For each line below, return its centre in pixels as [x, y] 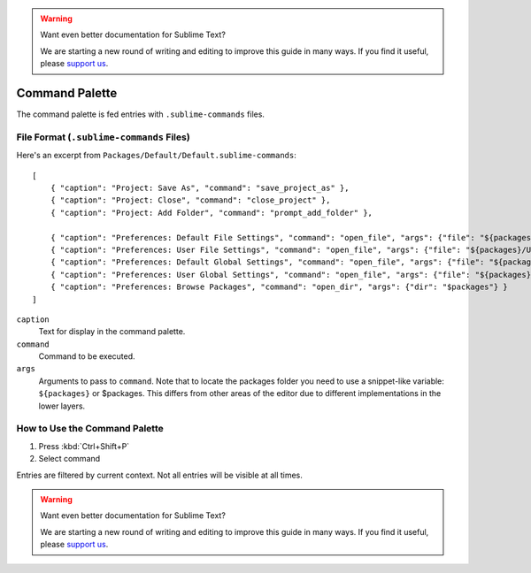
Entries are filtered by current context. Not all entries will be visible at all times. [159, 475]
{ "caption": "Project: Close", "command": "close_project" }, [190, 200]
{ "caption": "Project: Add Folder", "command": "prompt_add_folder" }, [212, 213]
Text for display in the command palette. [112, 332]
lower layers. [62, 406]
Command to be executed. [87, 356]
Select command [69, 459]
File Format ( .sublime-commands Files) [103, 137]
